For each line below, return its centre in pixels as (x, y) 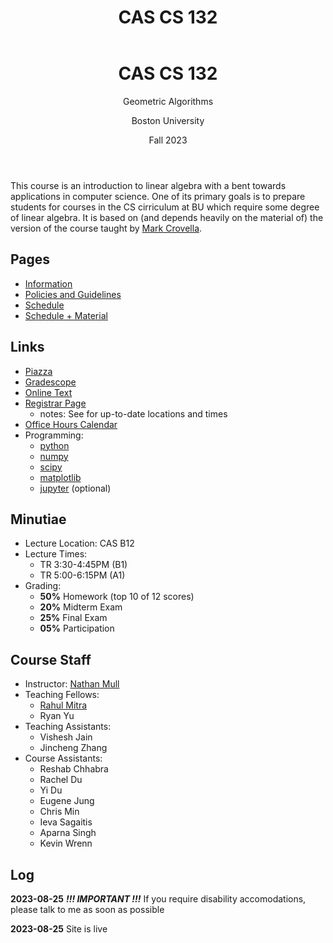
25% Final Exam (73, 618)
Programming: (54, 435)
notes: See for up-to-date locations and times (133, 413)
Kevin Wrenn (66, 843)
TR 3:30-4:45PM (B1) (83, 565)
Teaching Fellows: (62, 695)
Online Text (48, 392)
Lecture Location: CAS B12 (79, 543)
